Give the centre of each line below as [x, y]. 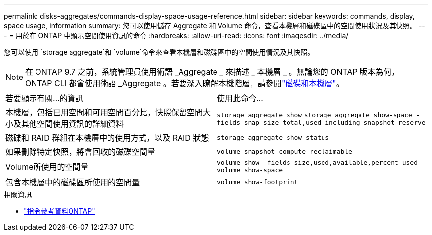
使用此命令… [240, 98]
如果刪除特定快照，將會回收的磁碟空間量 [81, 152]
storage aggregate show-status [273, 137]
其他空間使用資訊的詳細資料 [73, 124]
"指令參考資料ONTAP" [59, 211]
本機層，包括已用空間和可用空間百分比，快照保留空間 [104, 112]
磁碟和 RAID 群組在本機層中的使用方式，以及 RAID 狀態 [107, 138]
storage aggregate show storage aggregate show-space [315, 115]
